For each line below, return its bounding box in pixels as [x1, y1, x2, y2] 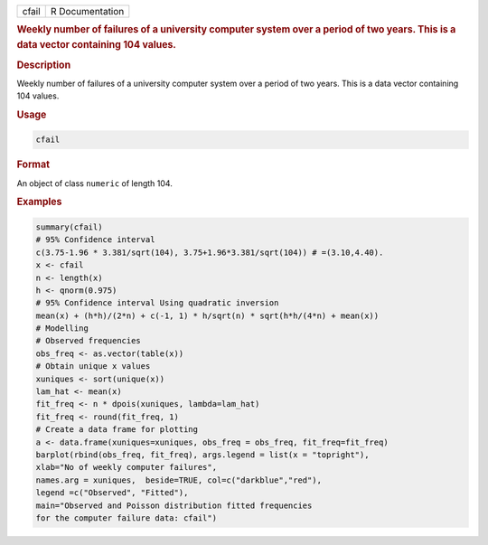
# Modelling [35, 324, 89, 334]
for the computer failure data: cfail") [35, 512, 217, 523]
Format [16, 158, 50, 171]
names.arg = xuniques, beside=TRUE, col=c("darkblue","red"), [35, 475, 323, 485]
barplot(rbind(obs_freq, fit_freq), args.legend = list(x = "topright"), [35, 449, 370, 460]
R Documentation [50, 5, 125, 17]
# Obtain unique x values [35, 362, 151, 371]
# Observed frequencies [35, 335, 142, 346]
